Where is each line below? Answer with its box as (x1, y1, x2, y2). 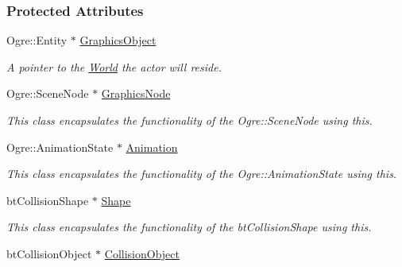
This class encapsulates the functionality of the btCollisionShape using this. (6, 219, 372, 235)
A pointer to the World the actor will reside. (6, 58, 222, 75)
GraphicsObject (79, 32, 157, 48)
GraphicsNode (101, 85, 171, 102)
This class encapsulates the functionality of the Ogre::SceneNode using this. (6, 112, 373, 128)
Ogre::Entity (6, 32, 68, 48)
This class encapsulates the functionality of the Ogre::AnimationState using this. (6, 165, 397, 182)
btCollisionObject (6, 245, 92, 261)
